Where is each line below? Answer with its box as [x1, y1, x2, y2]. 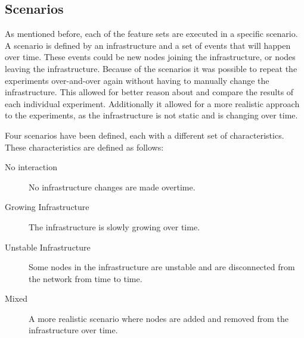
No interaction [5, 161, 57, 173]
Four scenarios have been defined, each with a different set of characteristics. [5, 129, 284, 141]
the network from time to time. [29, 272, 142, 284]
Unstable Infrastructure [5, 240, 91, 253]
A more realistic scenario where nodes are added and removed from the [29, 312, 289, 324]
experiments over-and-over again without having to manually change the [5, 74, 269, 86]
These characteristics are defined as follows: [5, 140, 164, 153]
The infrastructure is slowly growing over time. [29, 220, 200, 233]
